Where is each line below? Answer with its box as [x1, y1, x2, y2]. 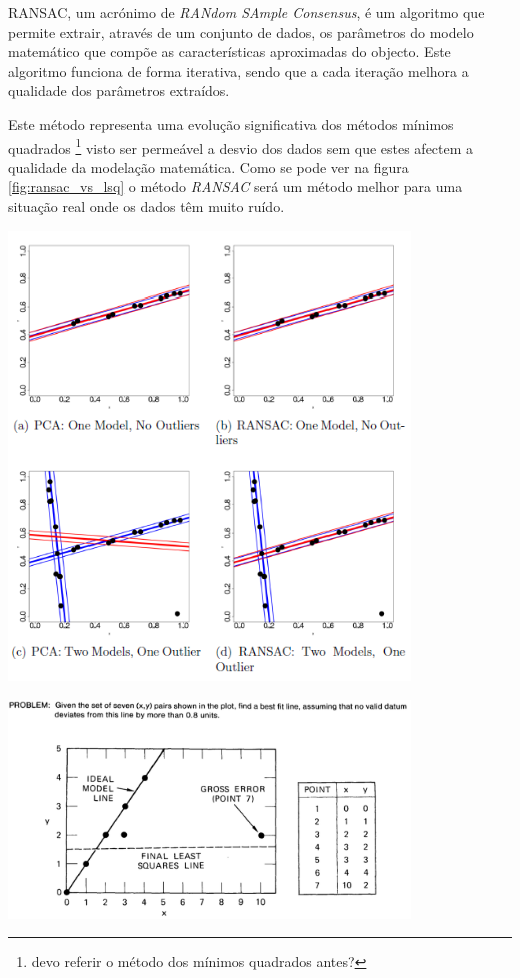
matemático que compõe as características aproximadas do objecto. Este [8, 41, 451, 62]
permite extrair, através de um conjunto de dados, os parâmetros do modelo [8, 21, 474, 42]
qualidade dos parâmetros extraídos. [8, 80, 230, 101]
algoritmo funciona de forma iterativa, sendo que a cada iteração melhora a [8, 60, 469, 81]
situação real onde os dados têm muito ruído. [8, 196, 285, 216]
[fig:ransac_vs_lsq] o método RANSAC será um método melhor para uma [8, 176, 463, 197]
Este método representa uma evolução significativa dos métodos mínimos [8, 113, 454, 134]
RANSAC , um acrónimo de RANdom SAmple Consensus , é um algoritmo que [8, 2, 485, 22]
